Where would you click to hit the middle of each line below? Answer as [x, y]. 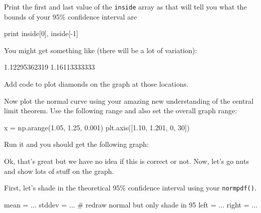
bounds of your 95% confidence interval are [70, 16]
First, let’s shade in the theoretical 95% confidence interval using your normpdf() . [130, 188]
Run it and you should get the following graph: [76, 144]
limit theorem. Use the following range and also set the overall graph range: [121, 111]
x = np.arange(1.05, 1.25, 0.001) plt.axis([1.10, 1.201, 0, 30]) [97, 127]
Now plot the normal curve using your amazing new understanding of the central [129, 100]
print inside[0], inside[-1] [41, 33]
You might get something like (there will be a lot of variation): [101, 50]
